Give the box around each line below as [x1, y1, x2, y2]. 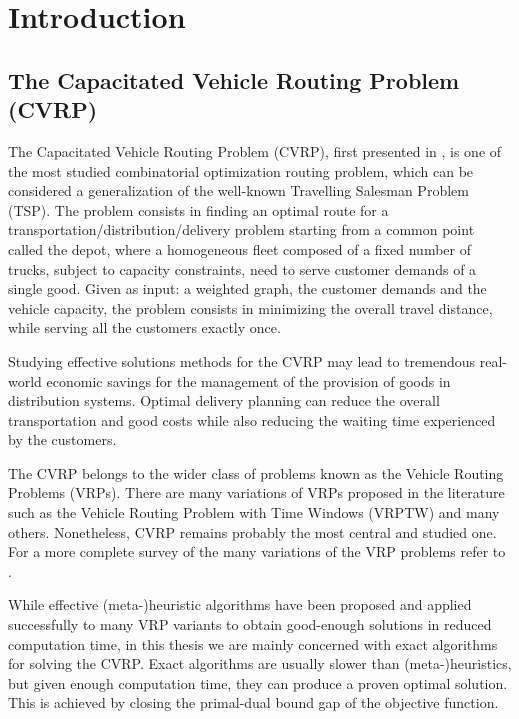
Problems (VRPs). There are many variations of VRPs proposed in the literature [8, 482, 505, 503]
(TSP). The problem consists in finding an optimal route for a [8, 199, 389, 220]
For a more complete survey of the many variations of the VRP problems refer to [8, 541, 506, 562]
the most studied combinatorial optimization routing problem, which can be [8, 160, 474, 181]
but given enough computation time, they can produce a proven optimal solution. [8, 672, 508, 693]
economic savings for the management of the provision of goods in [46, 370, 451, 391]
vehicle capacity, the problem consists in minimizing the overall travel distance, [8, 297, 493, 318]
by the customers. [8, 429, 117, 450]
